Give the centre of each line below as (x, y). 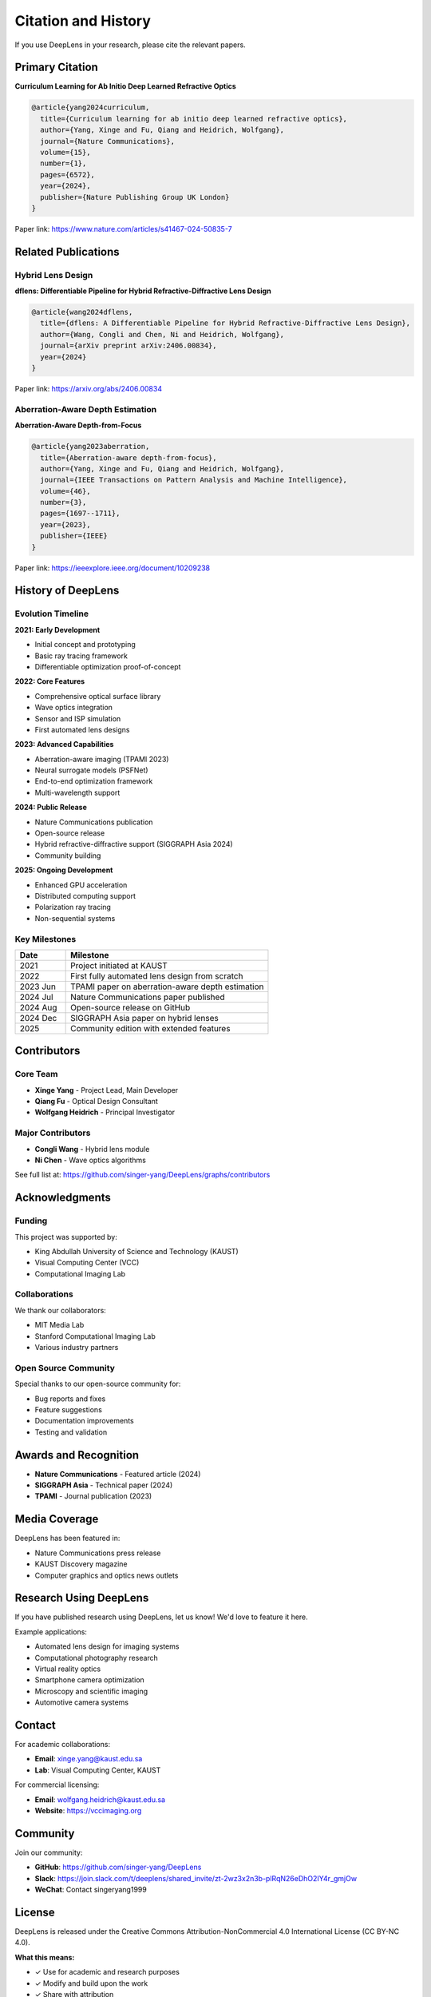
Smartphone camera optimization (90, 1680)
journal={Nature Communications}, (108, 141)
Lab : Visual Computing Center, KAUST (98, 1770)
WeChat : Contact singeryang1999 (91, 1890)
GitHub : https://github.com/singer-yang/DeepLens (118, 1867)
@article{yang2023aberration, (91, 447)
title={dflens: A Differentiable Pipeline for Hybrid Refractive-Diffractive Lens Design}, (225, 323)
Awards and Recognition (77, 1455)
